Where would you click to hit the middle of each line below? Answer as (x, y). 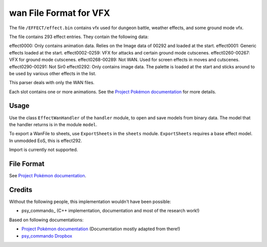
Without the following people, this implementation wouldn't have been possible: (90, 201)
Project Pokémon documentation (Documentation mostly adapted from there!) (101, 229)
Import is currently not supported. (44, 150)
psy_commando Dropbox (47, 236)
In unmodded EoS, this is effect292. (46, 141)
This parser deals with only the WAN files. (52, 83)
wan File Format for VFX (60, 13)
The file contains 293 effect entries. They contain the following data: (79, 37)
